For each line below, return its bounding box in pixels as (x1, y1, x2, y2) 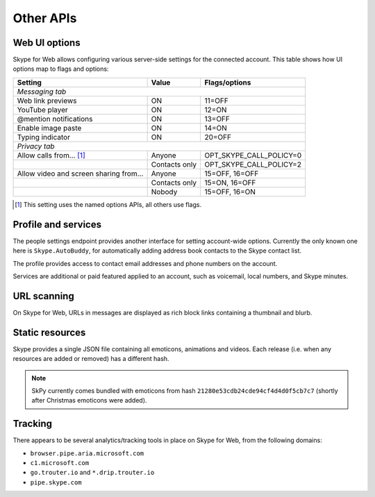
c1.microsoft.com (30, 459, 90, 466)
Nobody (151, 187, 178, 196)
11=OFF (204, 96, 228, 106)
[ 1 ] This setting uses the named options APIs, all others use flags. (15, 200, 201, 208)
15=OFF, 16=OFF (204, 169, 259, 178)
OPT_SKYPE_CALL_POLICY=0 (204, 150, 302, 160)
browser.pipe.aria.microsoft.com (30, 449, 144, 457)
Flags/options (204, 77, 251, 87)
